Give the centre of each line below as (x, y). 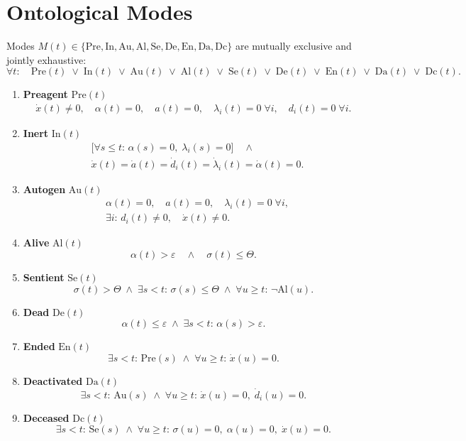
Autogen (44, 189)
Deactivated (53, 380)
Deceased (46, 417)
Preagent (45, 94)
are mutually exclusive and (293, 46)
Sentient (44, 277)
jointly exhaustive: (46, 59)
